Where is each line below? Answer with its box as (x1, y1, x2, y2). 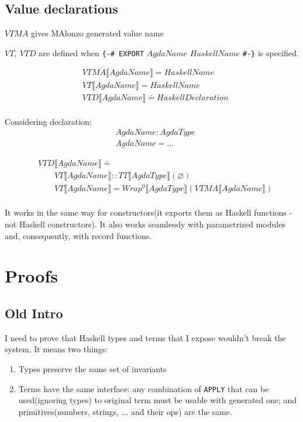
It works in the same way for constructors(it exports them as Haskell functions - (5, 206, 292, 219)
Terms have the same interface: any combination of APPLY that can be (18, 382, 269, 394)
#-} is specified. (242, 46, 299, 59)
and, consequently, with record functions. (5, 229, 152, 241)
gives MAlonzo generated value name (31, 27, 164, 39)
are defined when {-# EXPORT (39, 46, 144, 59)
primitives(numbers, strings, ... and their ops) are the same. (18, 405, 232, 417)
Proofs (5, 264, 58, 288)
